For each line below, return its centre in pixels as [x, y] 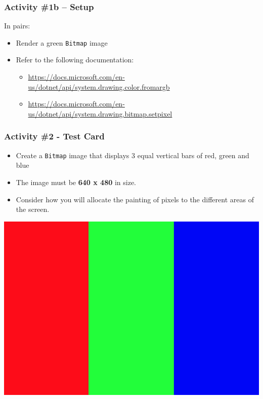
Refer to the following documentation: [75, 60]
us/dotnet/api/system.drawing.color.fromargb [99, 86]
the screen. [33, 209]
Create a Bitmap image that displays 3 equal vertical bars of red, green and [133, 155]
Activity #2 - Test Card [54, 136]
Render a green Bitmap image [62, 42]
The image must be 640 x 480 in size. [76, 182]
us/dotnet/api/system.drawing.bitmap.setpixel [100, 113]
